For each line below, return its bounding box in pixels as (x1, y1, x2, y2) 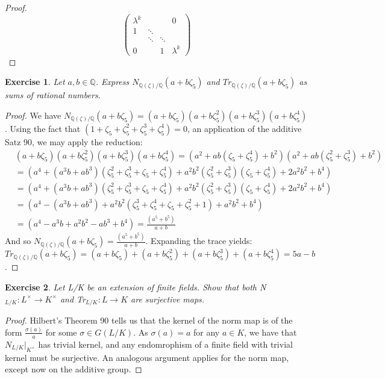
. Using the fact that (5, 122, 81, 134)
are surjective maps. (131, 292, 205, 305)
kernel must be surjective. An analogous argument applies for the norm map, (5, 351, 289, 363)
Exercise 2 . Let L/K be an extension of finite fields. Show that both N (5, 280, 266, 293)
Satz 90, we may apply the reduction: (5, 135, 143, 148)
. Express (95, 75, 130, 88)
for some (45, 325, 77, 338)
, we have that (244, 325, 297, 338)
